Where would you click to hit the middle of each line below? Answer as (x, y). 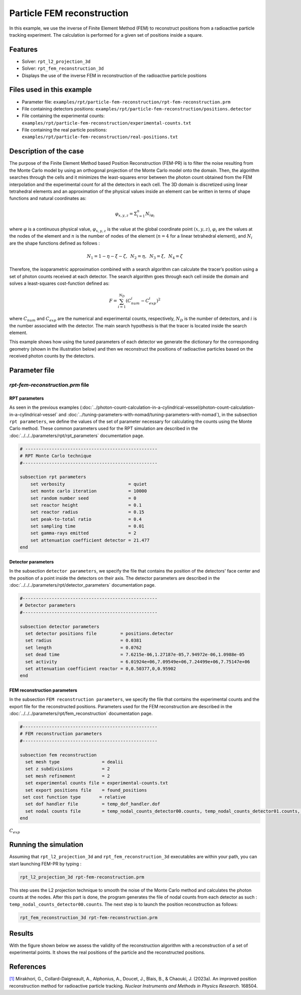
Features (23, 49)
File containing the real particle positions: (64, 130)
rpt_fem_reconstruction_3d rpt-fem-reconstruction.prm (89, 917)
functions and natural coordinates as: (48, 198)
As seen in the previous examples (44, 407)
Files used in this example (51, 90)
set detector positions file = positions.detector (99, 633)
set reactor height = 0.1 (86, 505)
